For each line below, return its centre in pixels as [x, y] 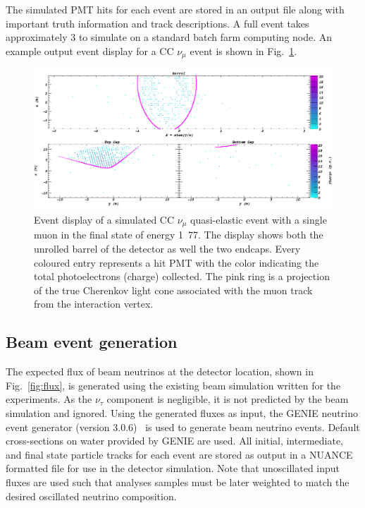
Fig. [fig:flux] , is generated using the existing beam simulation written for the [173, 385]
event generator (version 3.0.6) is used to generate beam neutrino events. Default [183, 427]
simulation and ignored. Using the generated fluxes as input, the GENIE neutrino [182, 412]
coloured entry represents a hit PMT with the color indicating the [177, 262]
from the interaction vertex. [94, 304]
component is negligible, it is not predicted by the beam [228, 399]
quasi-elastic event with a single [259, 219]
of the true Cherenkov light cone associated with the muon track [173, 290]
